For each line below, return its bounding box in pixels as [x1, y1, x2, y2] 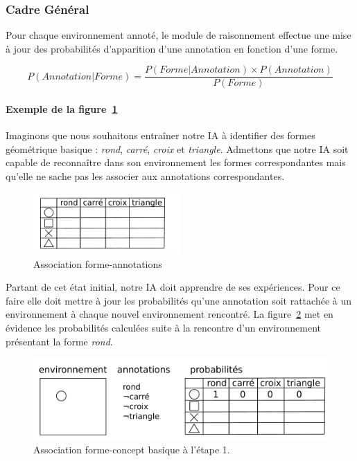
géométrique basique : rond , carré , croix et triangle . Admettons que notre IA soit [6, 141, 349, 156]
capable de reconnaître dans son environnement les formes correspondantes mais [6, 155, 346, 170]
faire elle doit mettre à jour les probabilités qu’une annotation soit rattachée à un [6, 293, 351, 307]
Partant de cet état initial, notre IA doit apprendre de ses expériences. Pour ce [6, 280, 340, 294]
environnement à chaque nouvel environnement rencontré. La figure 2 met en [6, 307, 333, 321]
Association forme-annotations [33, 256, 162, 271]
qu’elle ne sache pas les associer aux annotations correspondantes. [6, 169, 285, 183]
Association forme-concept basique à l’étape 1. [33, 442, 230, 457]
